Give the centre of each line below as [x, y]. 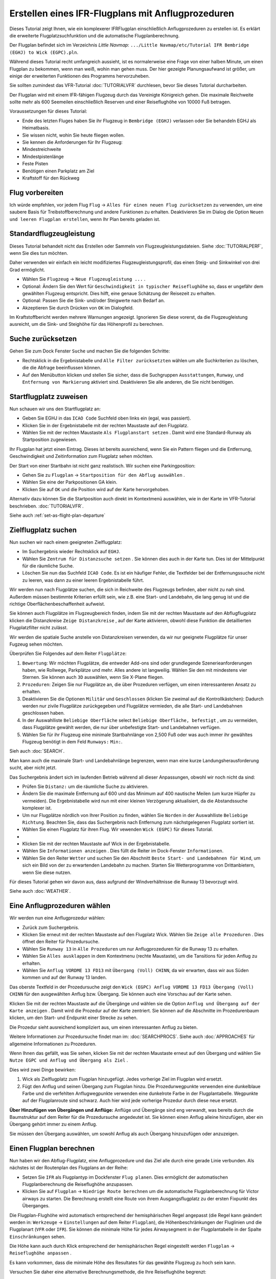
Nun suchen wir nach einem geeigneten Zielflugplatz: [66, 542]
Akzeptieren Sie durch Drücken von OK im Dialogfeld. [78, 307]
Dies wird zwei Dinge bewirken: [43, 1070]
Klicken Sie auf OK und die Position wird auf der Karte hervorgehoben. [96, 489]
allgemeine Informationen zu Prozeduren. [53, 1044]
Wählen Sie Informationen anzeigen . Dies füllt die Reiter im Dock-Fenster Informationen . [123, 851]
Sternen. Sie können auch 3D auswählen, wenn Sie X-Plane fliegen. [93, 677]
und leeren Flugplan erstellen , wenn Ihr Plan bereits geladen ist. [85, 219]
